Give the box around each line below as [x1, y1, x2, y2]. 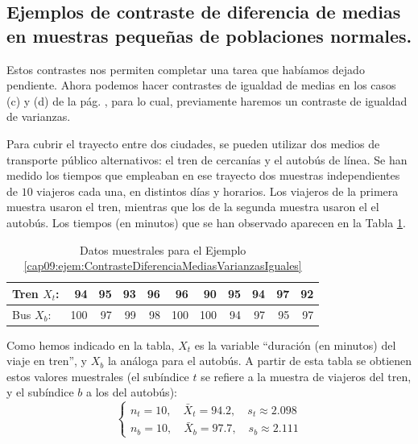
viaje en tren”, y [6, 352, 87, 369]
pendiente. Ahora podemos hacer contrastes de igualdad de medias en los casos [6, 77, 396, 93]
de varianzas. [6, 108, 71, 125]
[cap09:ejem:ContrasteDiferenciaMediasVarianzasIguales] [23, 257, 302, 274]
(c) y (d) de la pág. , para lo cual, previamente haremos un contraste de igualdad [6, 92, 408, 109]
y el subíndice [6, 384, 74, 400]
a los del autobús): [86, 384, 177, 400]
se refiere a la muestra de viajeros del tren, [201, 367, 412, 384]
